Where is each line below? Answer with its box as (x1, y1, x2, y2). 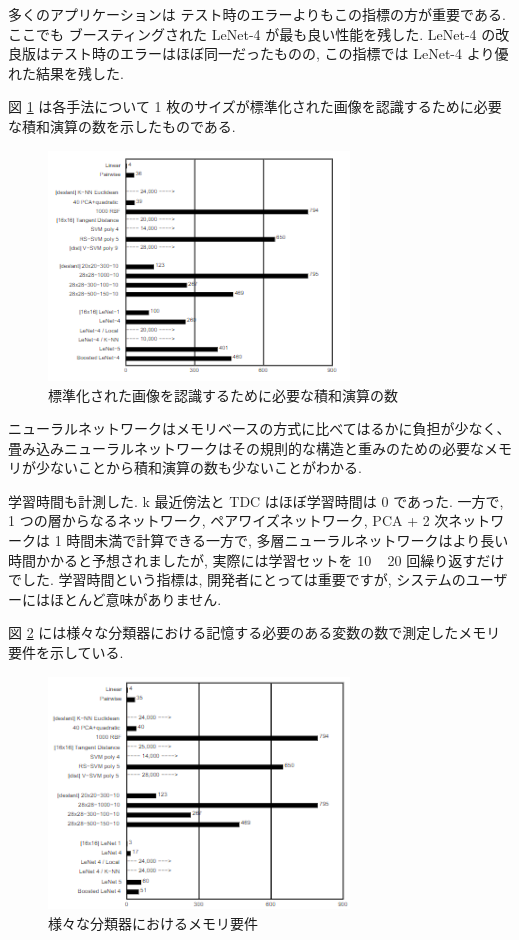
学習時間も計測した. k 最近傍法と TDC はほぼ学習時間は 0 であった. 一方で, (8, 490, 504, 511)
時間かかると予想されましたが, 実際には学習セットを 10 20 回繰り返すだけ (8, 549, 505, 570)
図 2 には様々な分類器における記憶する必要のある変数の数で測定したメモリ (8, 622, 501, 643)
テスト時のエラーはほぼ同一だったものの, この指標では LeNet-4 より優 (49, 43, 509, 64)
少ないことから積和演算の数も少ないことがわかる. (35, 457, 362, 478)
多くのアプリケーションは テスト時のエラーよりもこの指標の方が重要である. (8, 4, 506, 24)
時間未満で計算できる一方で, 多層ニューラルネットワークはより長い (66, 530, 509, 551)
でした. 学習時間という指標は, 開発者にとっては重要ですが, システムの (8, 569, 466, 590)
